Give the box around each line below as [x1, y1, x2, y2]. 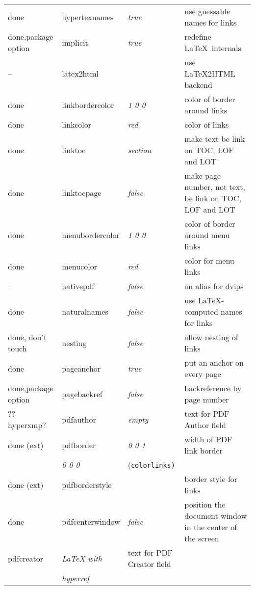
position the [184, 499, 226, 510]
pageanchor [62, 362, 101, 374]
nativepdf [62, 280, 95, 292]
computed [184, 306, 218, 317]
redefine [184, 31, 211, 42]
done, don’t [8, 331, 47, 343]
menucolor [62, 260, 97, 272]
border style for [184, 473, 238, 484]
